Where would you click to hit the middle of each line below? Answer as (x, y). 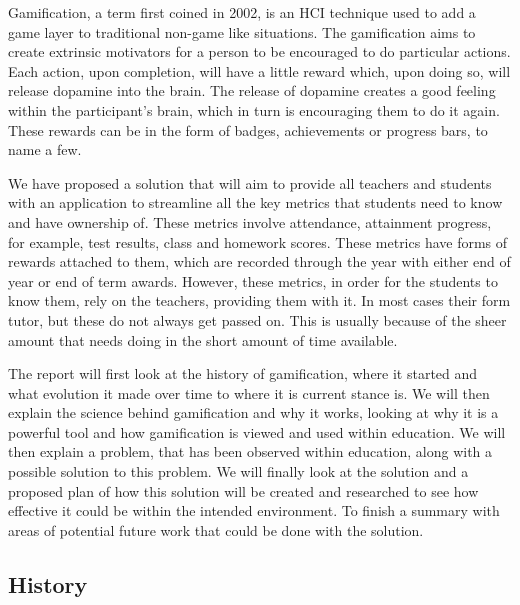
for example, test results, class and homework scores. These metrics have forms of (258, 241)
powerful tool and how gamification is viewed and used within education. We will (257, 431)
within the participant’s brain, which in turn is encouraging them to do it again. (254, 109)
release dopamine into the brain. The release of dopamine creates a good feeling (252, 90)
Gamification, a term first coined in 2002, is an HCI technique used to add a (242, 12)
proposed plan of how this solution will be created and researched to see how (243, 490)
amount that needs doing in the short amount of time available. (203, 339)
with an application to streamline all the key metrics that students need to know (255, 202)
